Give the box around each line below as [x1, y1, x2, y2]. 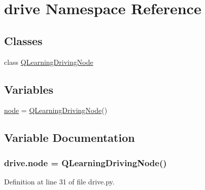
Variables [4, 81, 54, 97]
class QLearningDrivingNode [4, 56, 93, 67]
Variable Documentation [4, 130, 135, 145]
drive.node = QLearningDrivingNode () [4, 156, 167, 169]
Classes [4, 32, 43, 48]
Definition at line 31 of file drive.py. [4, 176, 115, 186]
